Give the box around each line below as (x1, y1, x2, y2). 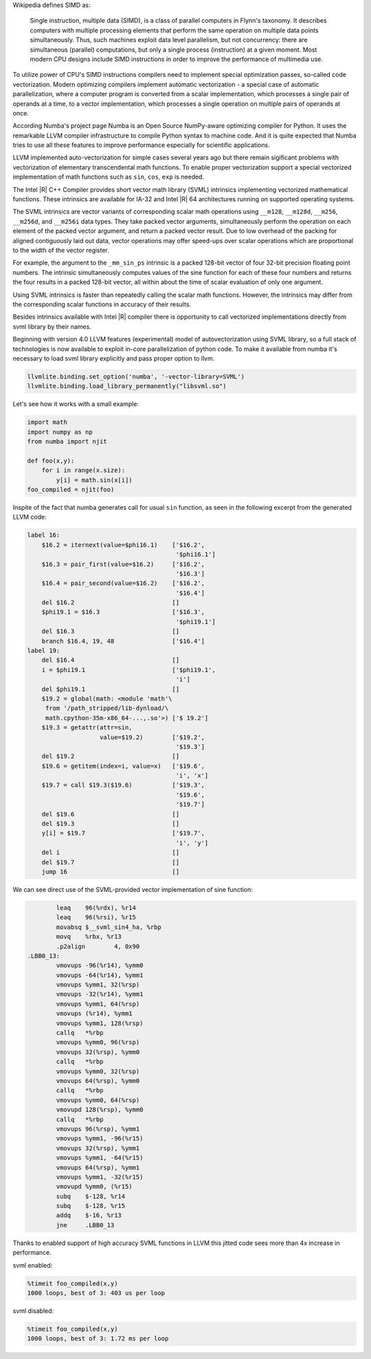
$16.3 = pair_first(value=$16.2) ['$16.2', (41, 560, 205, 568)
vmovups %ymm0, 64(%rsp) (56, 1096, 140, 1104)
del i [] (41, 849, 180, 857)
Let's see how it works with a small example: (12, 400, 139, 408)
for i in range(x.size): (41, 467, 126, 474)
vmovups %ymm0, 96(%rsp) (56, 1038, 140, 1046)
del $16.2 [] (41, 598, 180, 607)
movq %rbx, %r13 (56, 933, 122, 941)
